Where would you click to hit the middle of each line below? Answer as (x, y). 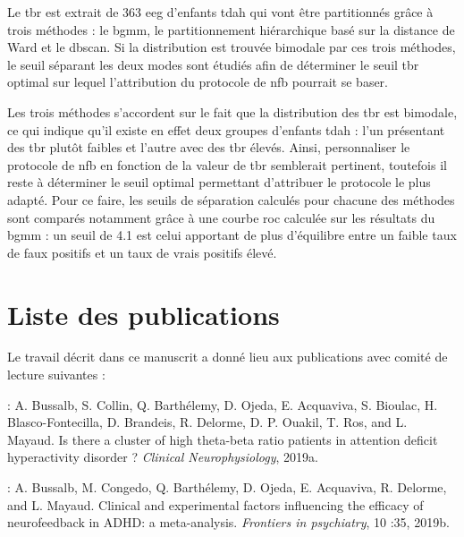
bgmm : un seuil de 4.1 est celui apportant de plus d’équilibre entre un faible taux (232, 235)
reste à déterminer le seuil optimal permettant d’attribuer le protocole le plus (219, 182)
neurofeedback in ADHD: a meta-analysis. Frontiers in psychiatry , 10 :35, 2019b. (228, 522)
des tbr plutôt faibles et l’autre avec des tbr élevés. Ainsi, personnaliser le (209, 147)
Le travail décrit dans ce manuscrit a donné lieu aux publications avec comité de (228, 357)
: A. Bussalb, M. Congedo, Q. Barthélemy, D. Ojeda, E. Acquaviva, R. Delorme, (227, 487)
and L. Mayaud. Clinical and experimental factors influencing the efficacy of (215, 504)
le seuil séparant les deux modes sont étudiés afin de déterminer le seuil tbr (213, 64)
